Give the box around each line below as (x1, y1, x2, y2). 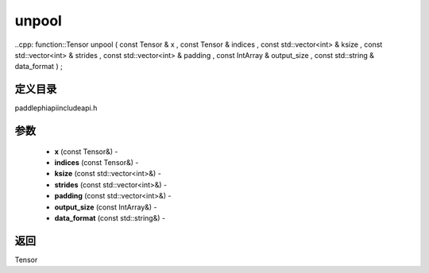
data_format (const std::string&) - (54, 213, 166, 222)
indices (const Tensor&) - (54, 158, 139, 167)
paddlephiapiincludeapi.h (14, 103, 98, 113)
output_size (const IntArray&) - (54, 202, 157, 212)
